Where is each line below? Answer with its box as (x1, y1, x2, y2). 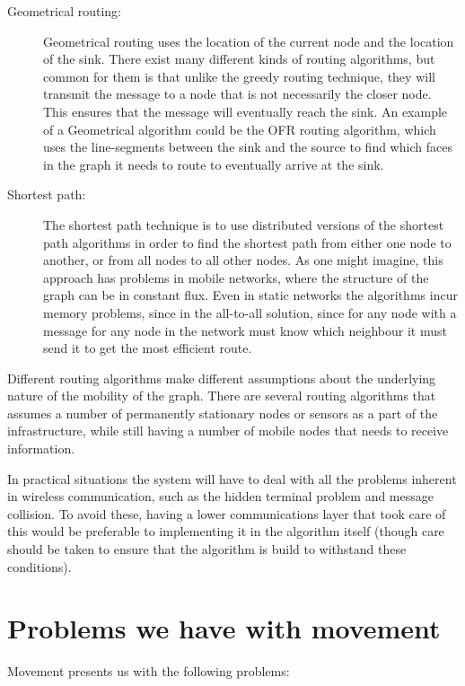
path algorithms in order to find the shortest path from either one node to (43, 233, 452, 251)
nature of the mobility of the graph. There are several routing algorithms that (7, 386, 436, 405)
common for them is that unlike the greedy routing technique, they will (43, 66, 435, 85)
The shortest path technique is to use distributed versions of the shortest (43, 215, 444, 233)
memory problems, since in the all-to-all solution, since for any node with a (43, 303, 457, 321)
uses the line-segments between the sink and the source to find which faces (43, 137, 452, 156)
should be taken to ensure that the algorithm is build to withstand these (7, 540, 407, 558)
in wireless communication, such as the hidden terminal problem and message (7, 487, 434, 506)
